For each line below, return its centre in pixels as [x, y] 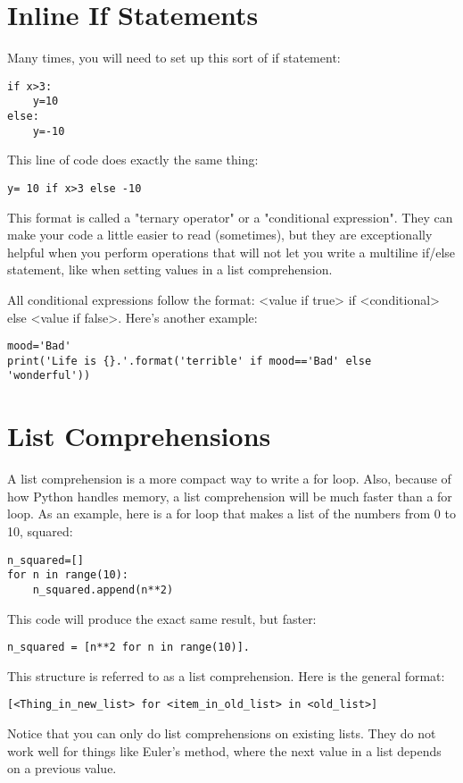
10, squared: [40, 531]
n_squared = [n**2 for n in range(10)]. [129, 648]
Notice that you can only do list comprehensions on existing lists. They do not [222, 733]
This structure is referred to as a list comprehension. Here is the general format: [226, 675]
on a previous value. [62, 768]
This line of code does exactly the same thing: [133, 160]
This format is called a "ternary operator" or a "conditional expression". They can [230, 217]
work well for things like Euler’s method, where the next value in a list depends [224, 750]
